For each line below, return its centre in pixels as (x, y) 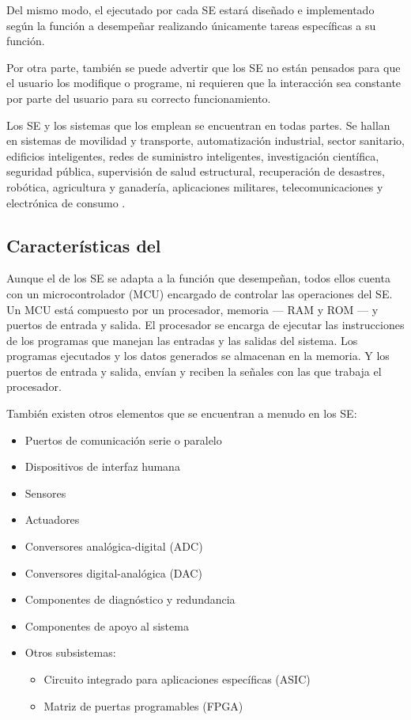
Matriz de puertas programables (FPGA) (143, 705)
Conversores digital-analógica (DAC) (113, 572)
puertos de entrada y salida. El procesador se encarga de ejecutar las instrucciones (205, 325)
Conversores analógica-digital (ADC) (114, 546)
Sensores (45, 493)
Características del (84, 245)
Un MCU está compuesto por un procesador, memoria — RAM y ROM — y (192, 309)
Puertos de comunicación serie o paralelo (123, 440)
